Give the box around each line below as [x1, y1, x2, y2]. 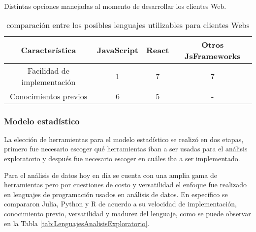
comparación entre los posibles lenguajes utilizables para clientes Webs [6, 19, 250, 30]
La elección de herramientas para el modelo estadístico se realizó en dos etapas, [4, 134, 244, 144]
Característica [21, 44, 76, 56]
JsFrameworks [184, 50, 241, 61]
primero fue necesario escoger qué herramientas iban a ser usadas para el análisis [4, 144, 248, 154]
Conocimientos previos [9, 90, 87, 102]
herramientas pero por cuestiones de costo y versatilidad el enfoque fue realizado [4, 179, 247, 190]
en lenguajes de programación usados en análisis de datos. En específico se [4, 189, 228, 199]
